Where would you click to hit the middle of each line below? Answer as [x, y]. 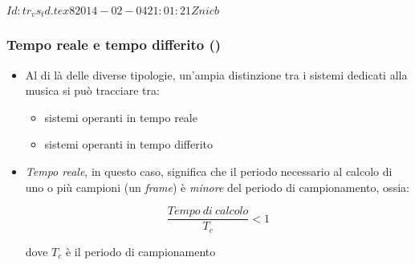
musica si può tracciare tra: [92, 90]
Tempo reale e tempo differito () [114, 45]
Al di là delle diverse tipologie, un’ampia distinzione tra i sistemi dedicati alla [216, 74]
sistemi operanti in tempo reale [121, 117]
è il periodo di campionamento [140, 251]
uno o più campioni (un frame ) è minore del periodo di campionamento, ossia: [217, 187]
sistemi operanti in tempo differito [129, 144]
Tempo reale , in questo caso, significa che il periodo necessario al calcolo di [209, 171]
